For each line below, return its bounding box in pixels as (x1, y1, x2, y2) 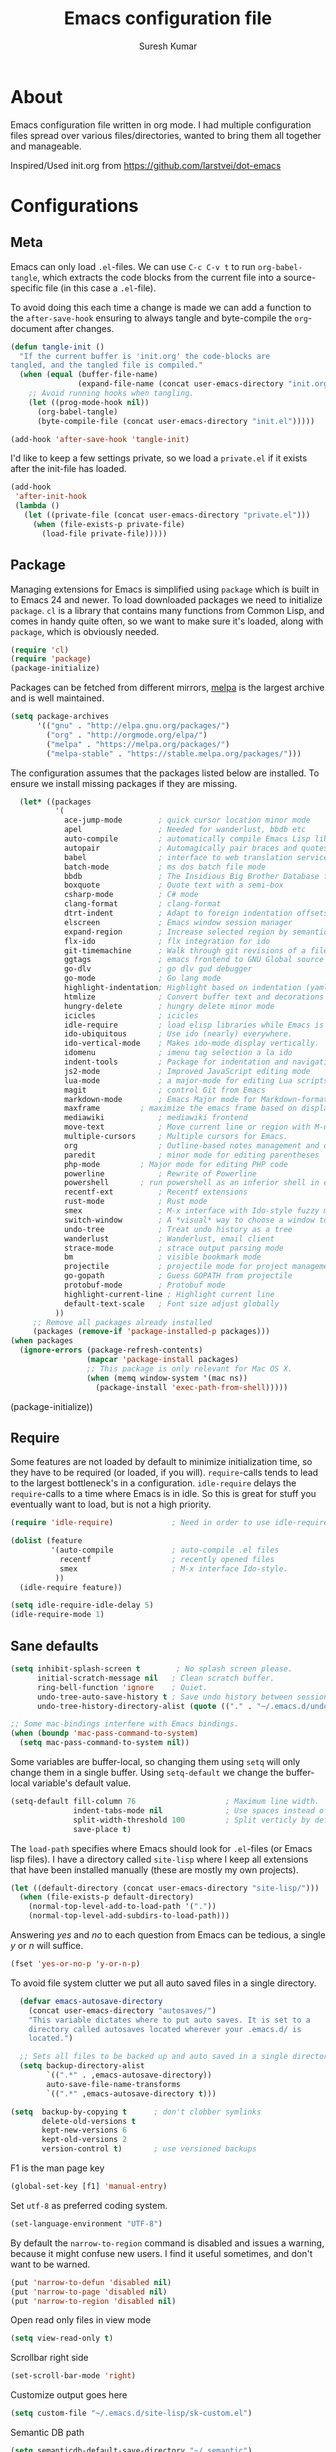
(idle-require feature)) (19, 1582, 123, 1592)
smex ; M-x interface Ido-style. (59, 1563, 288, 1574)
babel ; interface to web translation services (63, 852, 333, 862)
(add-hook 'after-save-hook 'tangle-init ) (10, 434, 190, 444)
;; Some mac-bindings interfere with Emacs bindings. (10, 1719, 240, 1729)
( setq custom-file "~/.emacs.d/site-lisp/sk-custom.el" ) (10, 2408, 253, 2419)
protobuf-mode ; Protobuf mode (63, 1280, 226, 1290)
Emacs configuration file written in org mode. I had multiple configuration (10, 118, 312, 131)
